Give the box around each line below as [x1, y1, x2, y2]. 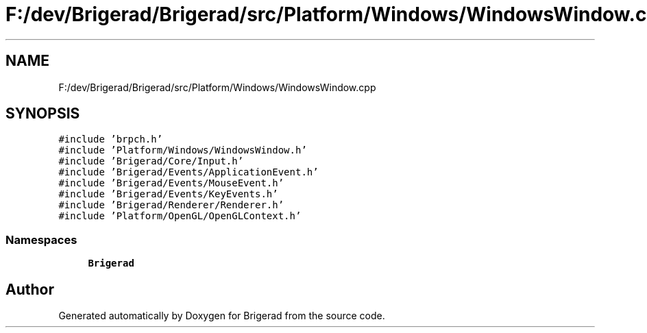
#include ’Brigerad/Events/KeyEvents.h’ [58, 188, 278, 200]
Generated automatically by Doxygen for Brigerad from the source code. [58, 310, 385, 322]
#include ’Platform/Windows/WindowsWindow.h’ [58, 145, 307, 156]
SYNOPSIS [5, 105, 80, 123]
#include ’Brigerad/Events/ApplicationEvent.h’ [58, 166, 319, 178]
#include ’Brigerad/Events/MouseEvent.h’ [58, 177, 284, 189]
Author [5, 280, 54, 298]
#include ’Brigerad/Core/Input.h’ [58, 156, 244, 167]
